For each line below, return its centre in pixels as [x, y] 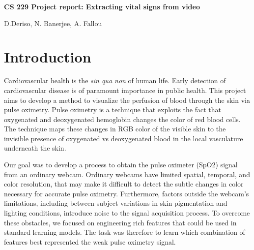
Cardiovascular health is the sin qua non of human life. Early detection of [115, 80]
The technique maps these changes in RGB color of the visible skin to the [115, 129]
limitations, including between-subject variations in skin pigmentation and [116, 203]
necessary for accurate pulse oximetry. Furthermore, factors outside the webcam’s [127, 193]
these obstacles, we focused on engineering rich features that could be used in [120, 222]
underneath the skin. [35, 148]
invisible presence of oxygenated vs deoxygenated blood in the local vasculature [124, 138]
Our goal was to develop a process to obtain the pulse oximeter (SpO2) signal [121, 165]
